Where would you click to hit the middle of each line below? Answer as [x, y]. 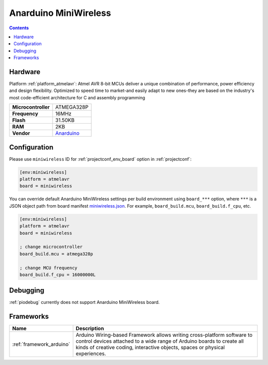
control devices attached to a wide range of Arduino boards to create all [160, 341]
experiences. [91, 354]
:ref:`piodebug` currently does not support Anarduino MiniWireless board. [84, 302]
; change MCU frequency [49, 268]
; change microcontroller [51, 247]
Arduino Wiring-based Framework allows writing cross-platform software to [164, 335]
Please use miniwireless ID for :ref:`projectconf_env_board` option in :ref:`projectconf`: [100, 159]
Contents [19, 28]
